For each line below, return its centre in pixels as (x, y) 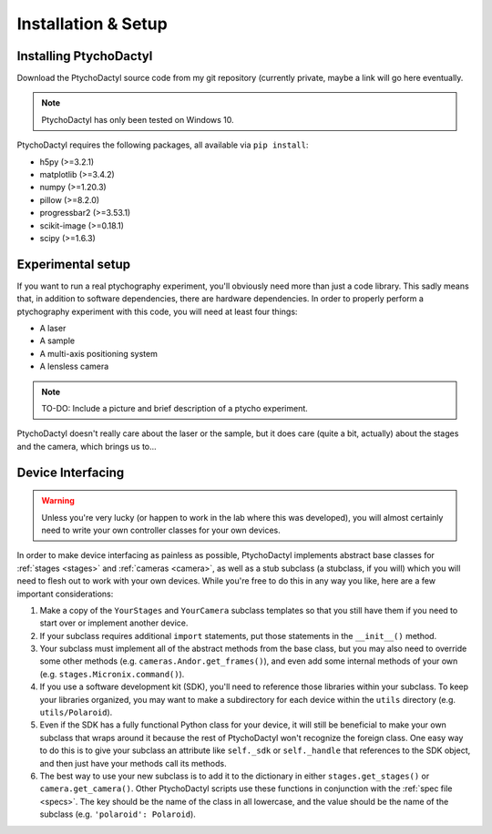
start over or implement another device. (114, 623)
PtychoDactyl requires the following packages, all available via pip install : (163, 145)
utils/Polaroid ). (76, 712)
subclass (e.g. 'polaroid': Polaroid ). (118, 814)
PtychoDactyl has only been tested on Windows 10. (138, 119)
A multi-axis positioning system (99, 353)
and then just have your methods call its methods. (133, 763)
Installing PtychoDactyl (85, 56)
